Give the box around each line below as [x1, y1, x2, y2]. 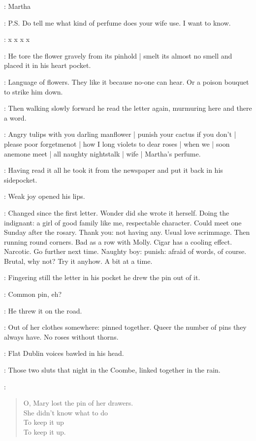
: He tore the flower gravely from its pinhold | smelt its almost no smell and [4, 50, 232, 61]
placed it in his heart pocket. [4, 60, 91, 70]
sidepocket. [4, 174, 37, 185]
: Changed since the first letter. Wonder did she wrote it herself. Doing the [4, 207, 229, 218]
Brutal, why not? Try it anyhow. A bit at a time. [4, 255, 153, 266]
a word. [4, 112, 27, 123]
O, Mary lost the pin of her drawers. [23, 398, 133, 408]
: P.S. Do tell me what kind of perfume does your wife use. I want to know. [4, 17, 231, 28]
